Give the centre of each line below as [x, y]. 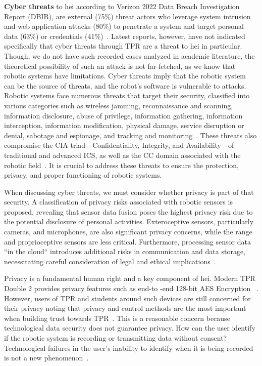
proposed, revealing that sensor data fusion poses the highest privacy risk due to [128, 211]
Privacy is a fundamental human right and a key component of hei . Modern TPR [130, 278]
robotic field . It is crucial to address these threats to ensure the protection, [122, 165]
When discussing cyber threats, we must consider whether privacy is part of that [129, 192]
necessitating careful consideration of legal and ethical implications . [110, 261]
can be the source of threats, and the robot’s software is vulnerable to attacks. [125, 85]
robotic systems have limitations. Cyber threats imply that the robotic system [125, 76]
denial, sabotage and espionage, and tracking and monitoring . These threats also [130, 135]
